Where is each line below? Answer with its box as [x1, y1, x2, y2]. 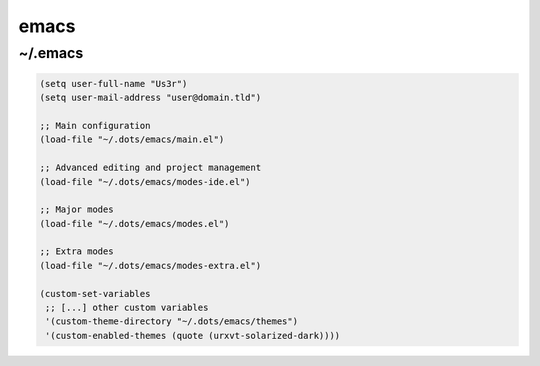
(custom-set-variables [39, 288, 151, 299]
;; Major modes [39, 204, 114, 215]
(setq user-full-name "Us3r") [39, 78, 188, 89]
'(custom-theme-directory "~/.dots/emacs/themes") [45, 316, 299, 327]
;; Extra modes [39, 246, 114, 257]
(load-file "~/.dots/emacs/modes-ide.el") [39, 176, 251, 187]
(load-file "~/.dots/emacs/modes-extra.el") [39, 260, 262, 271]
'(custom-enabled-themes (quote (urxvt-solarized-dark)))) [45, 330, 341, 341]
